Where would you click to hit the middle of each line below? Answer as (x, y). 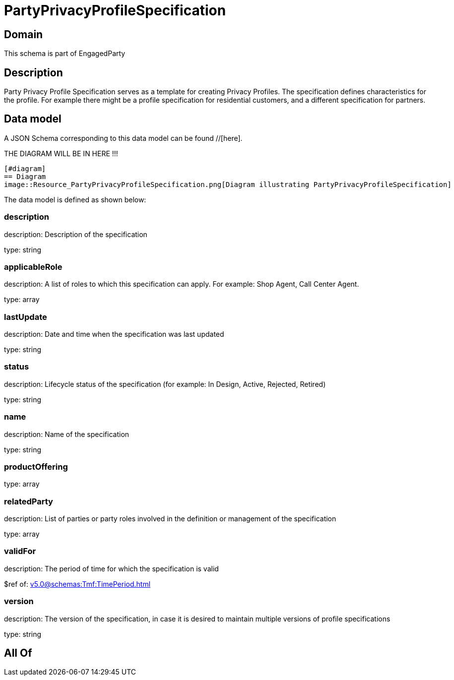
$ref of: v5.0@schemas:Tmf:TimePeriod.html (77, 584)
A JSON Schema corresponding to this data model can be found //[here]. (123, 138)
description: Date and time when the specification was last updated (114, 334)
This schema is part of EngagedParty (65, 54)
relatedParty (29, 501)
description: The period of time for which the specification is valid (111, 568)
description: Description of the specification (76, 234)
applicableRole (33, 267)
